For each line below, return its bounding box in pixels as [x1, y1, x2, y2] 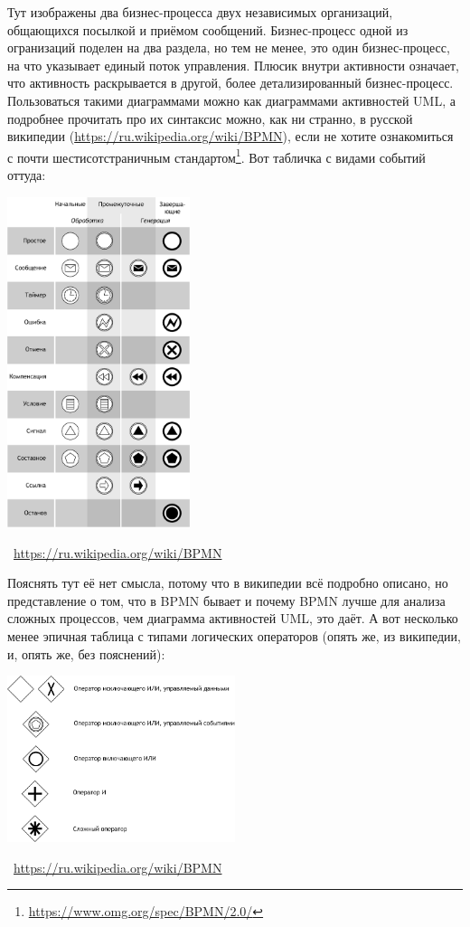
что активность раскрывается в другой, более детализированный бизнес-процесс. [7, 73, 454, 92]
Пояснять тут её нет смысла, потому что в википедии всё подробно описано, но [7, 573, 448, 592]
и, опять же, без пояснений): [7, 644, 165, 663]
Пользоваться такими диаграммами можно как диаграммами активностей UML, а [7, 90, 456, 109]
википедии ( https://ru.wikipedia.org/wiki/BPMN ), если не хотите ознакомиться [7, 127, 454, 146]
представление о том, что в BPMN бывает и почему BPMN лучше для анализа [7, 591, 446, 610]
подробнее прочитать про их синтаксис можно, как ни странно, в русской [7, 109, 413, 128]
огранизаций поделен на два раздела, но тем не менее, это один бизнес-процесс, [7, 38, 450, 57]
